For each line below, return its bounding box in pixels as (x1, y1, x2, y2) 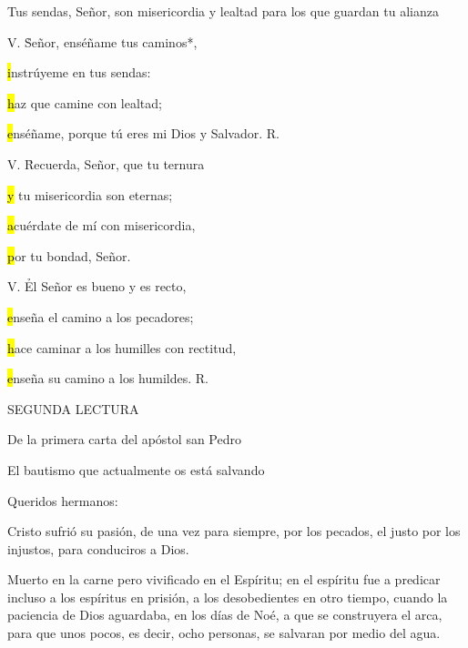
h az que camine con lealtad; (7, 93, 162, 112)
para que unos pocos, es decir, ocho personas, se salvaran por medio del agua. (7, 623, 441, 643)
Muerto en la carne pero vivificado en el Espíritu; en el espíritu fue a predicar (7, 570, 441, 589)
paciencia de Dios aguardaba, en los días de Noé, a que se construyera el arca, (7, 605, 443, 624)
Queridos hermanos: (7, 491, 118, 510)
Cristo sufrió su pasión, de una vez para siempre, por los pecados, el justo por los (7, 521, 461, 541)
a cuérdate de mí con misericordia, (7, 216, 196, 235)
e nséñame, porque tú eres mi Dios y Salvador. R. (7, 124, 280, 143)
